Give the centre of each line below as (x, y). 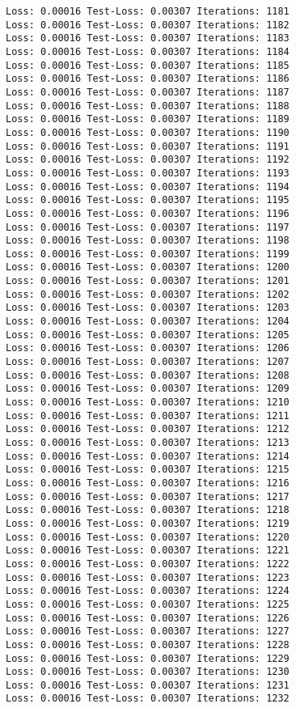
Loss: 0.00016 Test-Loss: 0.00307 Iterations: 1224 (148, 591)
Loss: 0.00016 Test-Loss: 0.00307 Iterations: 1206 (148, 348)
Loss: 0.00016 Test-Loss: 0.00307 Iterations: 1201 (148, 281)
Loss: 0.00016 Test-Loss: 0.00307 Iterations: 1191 (148, 146)
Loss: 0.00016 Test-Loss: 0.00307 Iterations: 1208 (148, 375)
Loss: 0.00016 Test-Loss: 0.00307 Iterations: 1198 (148, 241)
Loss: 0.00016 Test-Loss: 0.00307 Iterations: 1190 (148, 132)
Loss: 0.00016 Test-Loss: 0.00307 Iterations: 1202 (148, 294)
